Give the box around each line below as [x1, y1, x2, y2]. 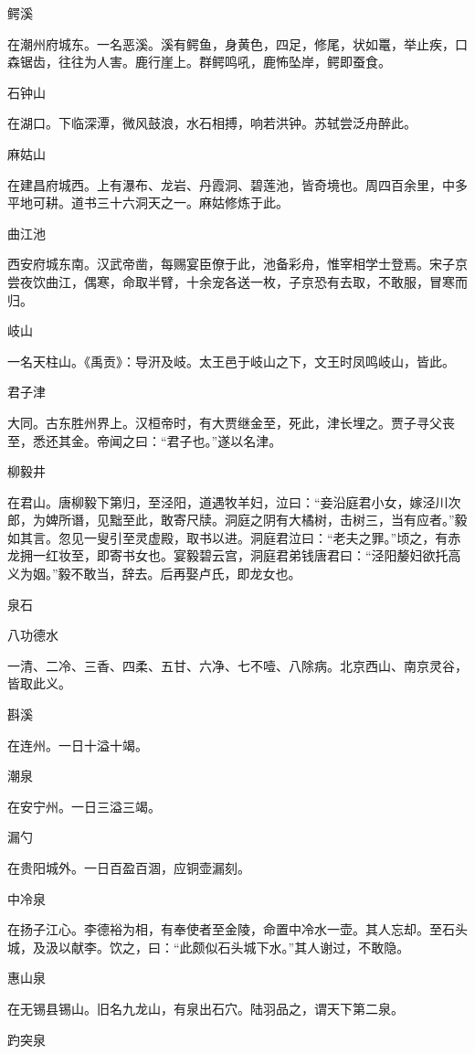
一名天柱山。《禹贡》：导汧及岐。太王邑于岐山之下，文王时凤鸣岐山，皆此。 [7, 351, 455, 370]
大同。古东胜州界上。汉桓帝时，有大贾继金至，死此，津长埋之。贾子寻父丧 [7, 412, 455, 431]
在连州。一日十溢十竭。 [7, 735, 148, 754]
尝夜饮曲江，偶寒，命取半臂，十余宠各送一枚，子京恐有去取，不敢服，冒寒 [7, 271, 455, 291]
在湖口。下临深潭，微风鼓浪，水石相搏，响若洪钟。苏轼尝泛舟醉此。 [7, 113, 417, 133]
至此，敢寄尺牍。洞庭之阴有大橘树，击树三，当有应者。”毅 [121, 510, 468, 529]
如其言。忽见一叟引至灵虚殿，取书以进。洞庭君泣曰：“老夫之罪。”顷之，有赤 [7, 527, 461, 547]
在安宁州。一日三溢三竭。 [7, 796, 161, 815]
